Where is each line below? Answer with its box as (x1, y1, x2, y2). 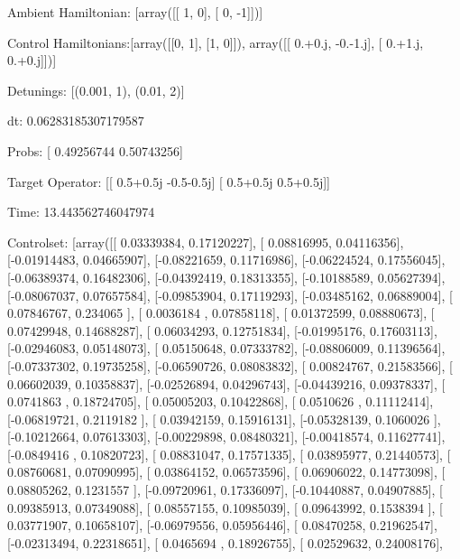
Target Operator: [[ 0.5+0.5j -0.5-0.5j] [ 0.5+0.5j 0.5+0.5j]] (7, 172, 330, 191)
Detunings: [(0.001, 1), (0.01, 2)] (7, 80, 185, 99)
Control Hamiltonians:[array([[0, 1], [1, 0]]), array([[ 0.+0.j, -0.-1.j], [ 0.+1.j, (7, 33, 424, 51)
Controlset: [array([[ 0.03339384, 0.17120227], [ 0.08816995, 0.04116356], (7, 232, 404, 251)
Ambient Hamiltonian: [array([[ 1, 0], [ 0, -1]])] (7, 3, 263, 21)
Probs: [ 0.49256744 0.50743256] (7, 141, 183, 160)
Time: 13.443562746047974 (7, 202, 155, 221)
